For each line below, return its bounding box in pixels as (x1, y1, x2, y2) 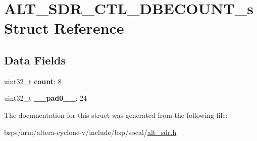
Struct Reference (4, 18, 124, 38)
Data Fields (4, 52, 66, 67)
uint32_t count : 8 (4, 76, 62, 86)
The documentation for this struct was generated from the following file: (4, 109, 228, 120)
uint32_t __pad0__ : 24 (4, 93, 87, 103)
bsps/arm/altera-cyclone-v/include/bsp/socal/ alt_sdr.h (4, 126, 177, 137)
